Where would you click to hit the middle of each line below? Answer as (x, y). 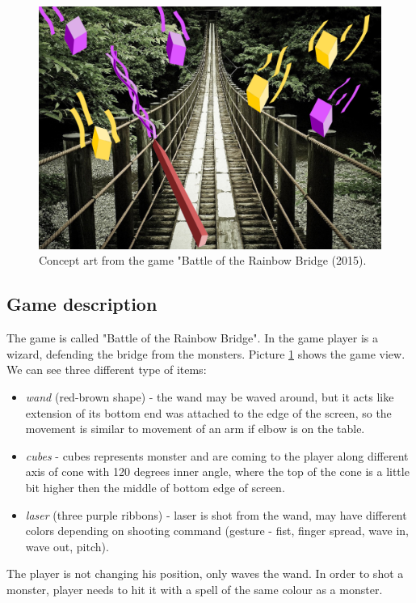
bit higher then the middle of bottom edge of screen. (155, 487)
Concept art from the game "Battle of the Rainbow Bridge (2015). (203, 260)
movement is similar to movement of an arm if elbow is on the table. (195, 429)
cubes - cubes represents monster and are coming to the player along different (217, 455)
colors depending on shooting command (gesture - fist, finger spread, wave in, (217, 531)
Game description (82, 304)
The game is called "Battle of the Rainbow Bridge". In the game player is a (192, 338)
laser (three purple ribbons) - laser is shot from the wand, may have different (216, 514)
